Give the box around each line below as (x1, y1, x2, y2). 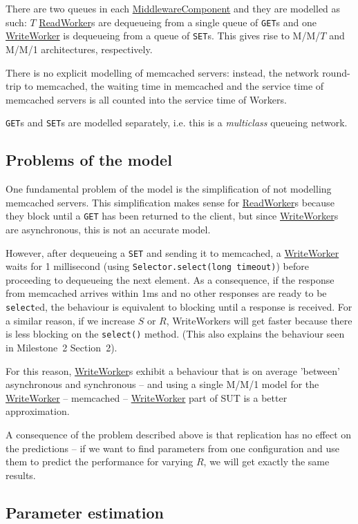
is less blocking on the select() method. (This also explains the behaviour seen (6, 327, 345, 341)
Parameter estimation (6, 501, 164, 523)
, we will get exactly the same (203, 454, 330, 469)
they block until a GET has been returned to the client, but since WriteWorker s (6, 208, 339, 223)
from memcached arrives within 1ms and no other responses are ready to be (6, 286, 327, 300)
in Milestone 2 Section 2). (6, 340, 117, 354)
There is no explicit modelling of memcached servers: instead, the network (6, 65, 319, 79)
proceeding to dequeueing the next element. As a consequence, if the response (6, 272, 335, 287)
